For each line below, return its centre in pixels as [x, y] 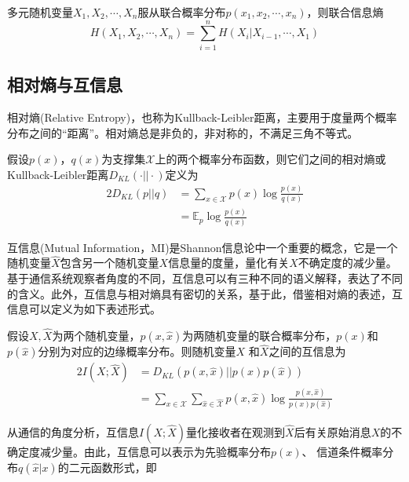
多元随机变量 [40, 12]
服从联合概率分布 [182, 12]
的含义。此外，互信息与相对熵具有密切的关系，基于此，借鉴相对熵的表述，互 [205, 293]
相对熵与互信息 [65, 84]
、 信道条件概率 [342, 451]
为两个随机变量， [96, 336]
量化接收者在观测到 [236, 431]
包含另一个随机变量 [110, 263]
